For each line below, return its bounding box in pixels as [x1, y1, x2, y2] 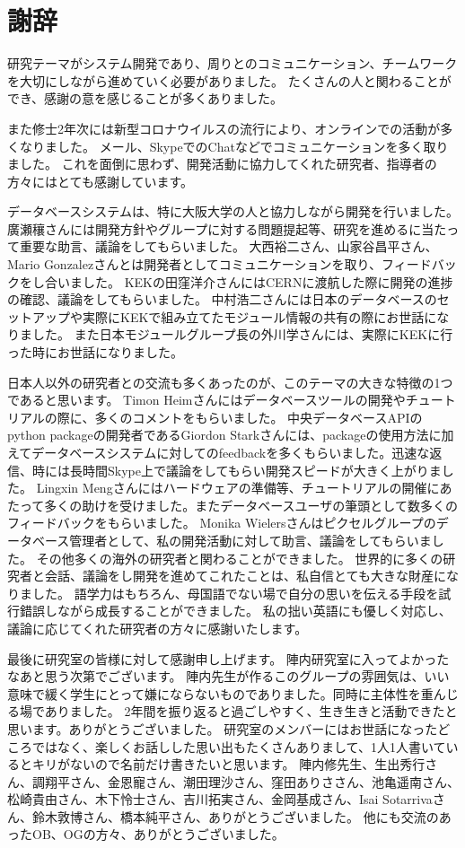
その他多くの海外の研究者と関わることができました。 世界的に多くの [36, 548, 443, 567]
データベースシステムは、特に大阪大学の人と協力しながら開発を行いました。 [7, 202, 459, 221]
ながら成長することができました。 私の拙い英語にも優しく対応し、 [57, 601, 452, 620]
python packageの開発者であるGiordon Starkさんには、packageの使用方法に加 [7, 425, 454, 444]
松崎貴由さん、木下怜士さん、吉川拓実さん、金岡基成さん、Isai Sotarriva [7, 790, 433, 809]
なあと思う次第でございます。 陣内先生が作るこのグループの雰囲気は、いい [7, 667, 450, 686]
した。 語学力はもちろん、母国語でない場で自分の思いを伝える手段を [31, 583, 439, 602]
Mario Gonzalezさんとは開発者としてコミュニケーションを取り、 [7, 255, 382, 274]
